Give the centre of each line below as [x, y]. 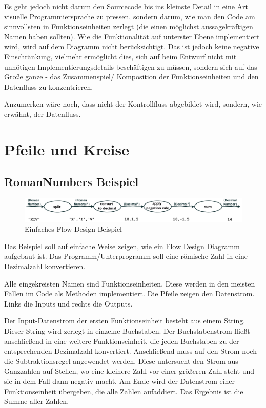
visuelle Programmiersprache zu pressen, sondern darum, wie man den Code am [130, 16]
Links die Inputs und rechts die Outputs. [68, 303]
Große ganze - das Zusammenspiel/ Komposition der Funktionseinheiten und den [131, 77]
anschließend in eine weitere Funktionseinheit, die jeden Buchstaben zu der [122, 341]
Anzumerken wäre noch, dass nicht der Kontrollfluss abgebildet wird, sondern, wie [133, 104]
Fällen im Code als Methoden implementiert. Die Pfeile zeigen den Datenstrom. [129, 293]
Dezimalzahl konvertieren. [45, 266]
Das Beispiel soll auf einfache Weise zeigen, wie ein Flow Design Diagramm [122, 246]
